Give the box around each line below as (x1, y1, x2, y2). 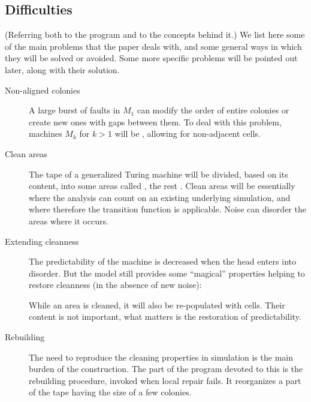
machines (29, 127, 62, 140)
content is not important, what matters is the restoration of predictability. (29, 310, 301, 323)
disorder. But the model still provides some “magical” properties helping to (29, 266, 305, 279)
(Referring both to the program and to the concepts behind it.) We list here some (5, 28, 305, 41)
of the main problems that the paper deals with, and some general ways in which (5, 40, 302, 52)
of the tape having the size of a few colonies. (29, 386, 192, 398)
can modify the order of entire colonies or (137, 104, 289, 116)
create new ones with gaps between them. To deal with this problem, (29, 115, 282, 128)
